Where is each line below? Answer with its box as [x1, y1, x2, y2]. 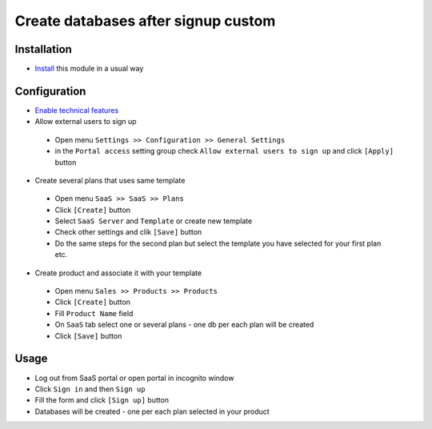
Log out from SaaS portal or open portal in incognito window [34, 373, 234, 383]
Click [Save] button [54, 331, 122, 340]
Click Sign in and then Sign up [34, 384, 146, 394]
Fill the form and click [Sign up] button [34, 395, 170, 405]
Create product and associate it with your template [34, 268, 202, 278]
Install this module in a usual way [34, 64, 144, 74]
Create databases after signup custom [14, 12, 276, 30]
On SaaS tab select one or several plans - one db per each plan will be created [54, 320, 314, 330]
